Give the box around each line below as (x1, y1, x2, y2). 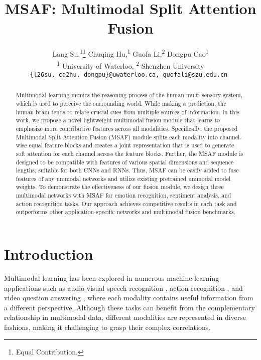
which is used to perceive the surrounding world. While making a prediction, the (16, 99, 226, 107)
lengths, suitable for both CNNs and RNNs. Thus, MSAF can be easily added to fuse (16, 166, 239, 174)
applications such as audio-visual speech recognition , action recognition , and (4, 282, 243, 293)
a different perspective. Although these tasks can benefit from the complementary (4, 302, 255, 312)
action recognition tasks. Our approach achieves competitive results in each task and (16, 199, 237, 208)
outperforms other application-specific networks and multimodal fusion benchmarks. (16, 208, 235, 216)
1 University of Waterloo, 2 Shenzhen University (57, 59, 204, 71)
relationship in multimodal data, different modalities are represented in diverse (4, 312, 246, 322)
